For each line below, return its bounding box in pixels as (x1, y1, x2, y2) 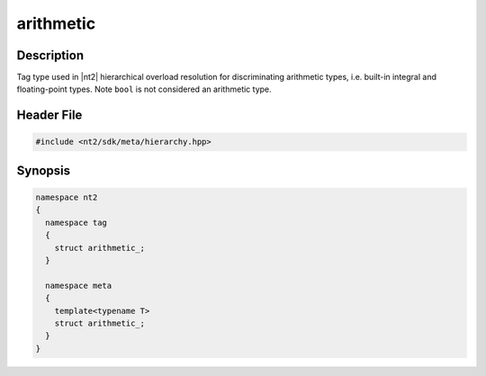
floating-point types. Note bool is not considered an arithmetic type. (16, 84, 272, 94)
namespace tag (45, 217, 108, 228)
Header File (16, 108, 83, 123)
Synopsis (16, 163, 71, 178)
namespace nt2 (35, 192, 98, 202)
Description (16, 48, 85, 63)
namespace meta (45, 280, 112, 291)
